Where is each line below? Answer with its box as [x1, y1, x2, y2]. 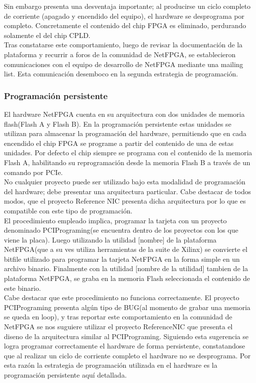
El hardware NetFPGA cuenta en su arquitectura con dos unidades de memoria [4, 108, 245, 119]
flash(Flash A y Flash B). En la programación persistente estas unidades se [4, 118, 231, 129]
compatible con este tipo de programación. [4, 205, 133, 215]
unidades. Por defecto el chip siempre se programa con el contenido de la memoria [4, 147, 253, 158]
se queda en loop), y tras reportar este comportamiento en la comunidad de [4, 312, 232, 322]
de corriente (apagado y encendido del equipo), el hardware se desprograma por [4, 10, 245, 21]
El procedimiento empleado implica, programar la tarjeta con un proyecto [4, 215, 227, 225]
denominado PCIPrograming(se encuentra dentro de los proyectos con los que [4, 225, 238, 235]
